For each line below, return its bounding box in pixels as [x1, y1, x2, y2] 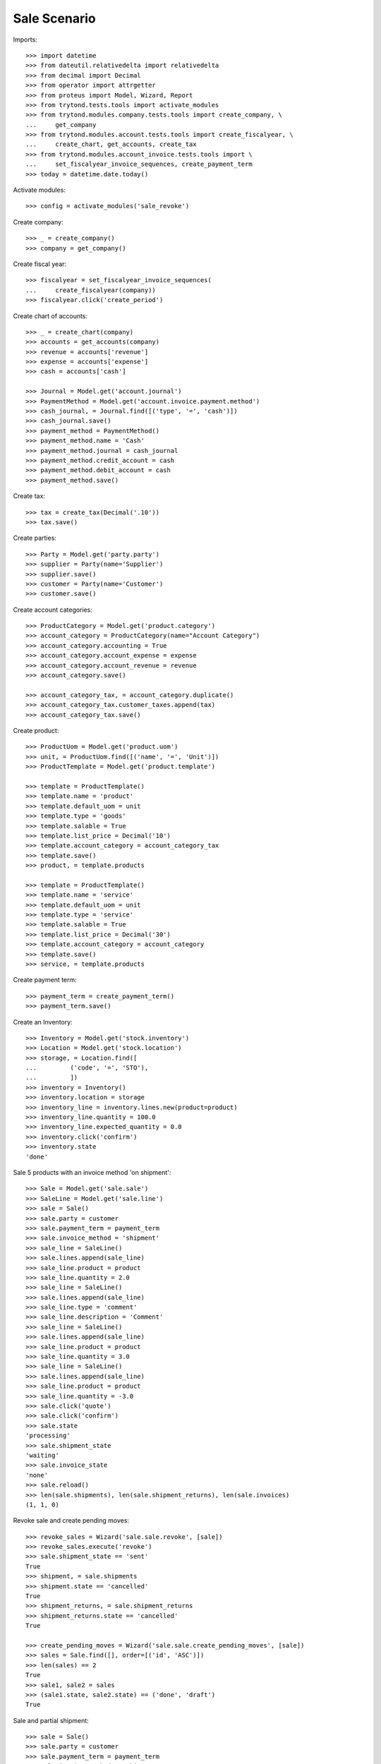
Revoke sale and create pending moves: [13, 1516, 130, 1525]
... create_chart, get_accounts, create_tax [25, 140, 197, 148]
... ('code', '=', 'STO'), [25, 1064, 149, 1072]
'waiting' [25, 1451, 59, 1459]
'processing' [25, 1432, 71, 1439]
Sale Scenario [13, 11, 96, 26]
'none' [25, 1471, 49, 1479]
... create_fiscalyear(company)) [25, 286, 157, 294]
